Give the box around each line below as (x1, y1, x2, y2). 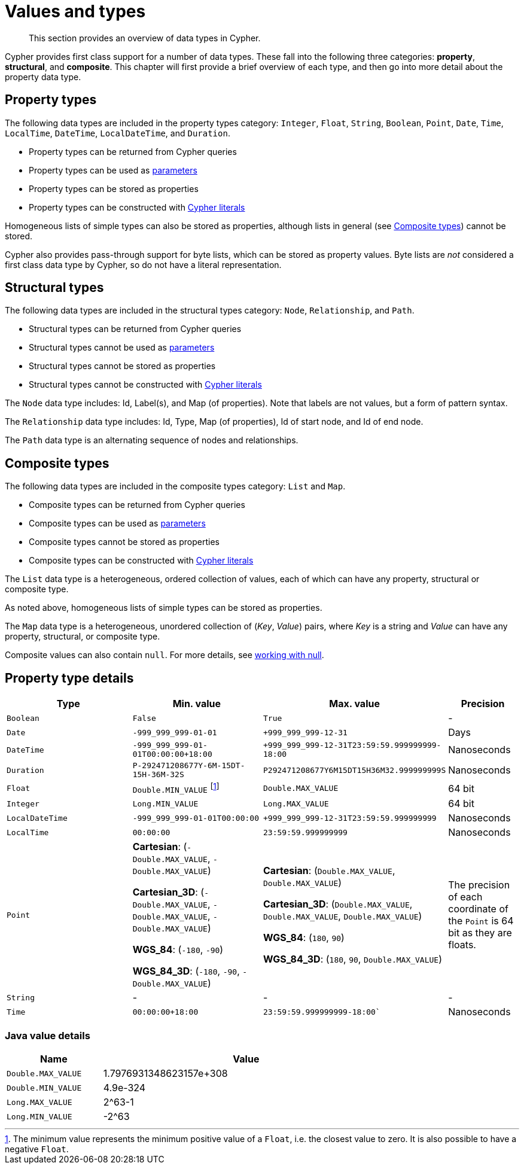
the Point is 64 (448, 915, 514, 927)
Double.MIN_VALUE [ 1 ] (132, 781, 220, 795)
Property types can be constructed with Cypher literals (29, 202, 245, 212)
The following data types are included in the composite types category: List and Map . (5, 481, 346, 492)
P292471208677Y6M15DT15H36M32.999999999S (263, 765, 446, 775)
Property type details (5, 670, 134, 686)
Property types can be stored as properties (29, 183, 199, 194)
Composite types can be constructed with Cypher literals (29, 555, 254, 566)
